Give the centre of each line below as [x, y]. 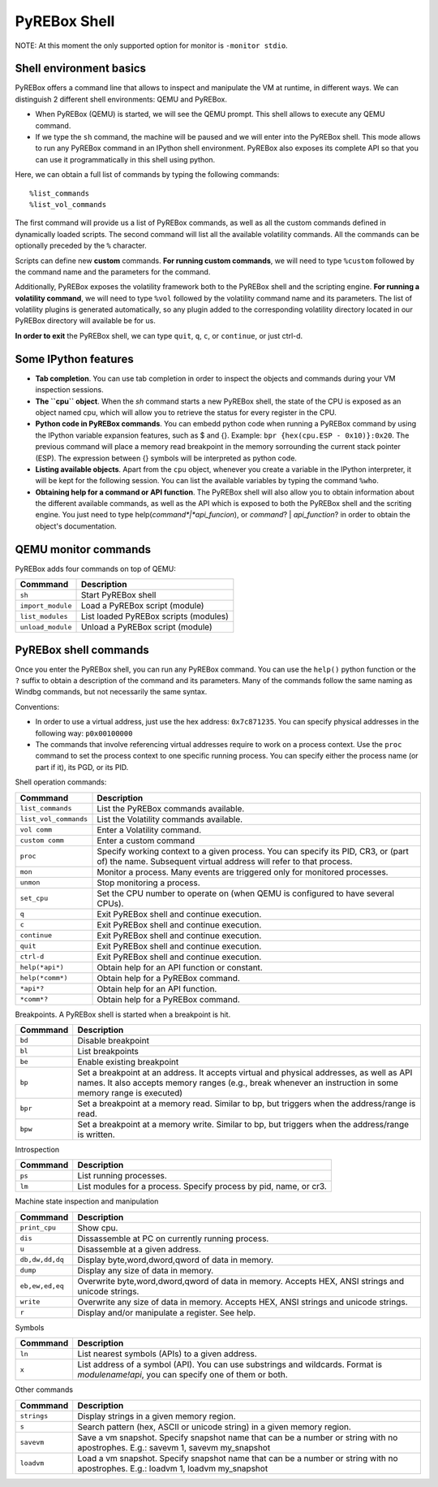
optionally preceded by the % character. [81, 246]
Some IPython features [74, 359]
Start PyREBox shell [118, 595]
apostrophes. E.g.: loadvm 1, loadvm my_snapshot [173, 1468]
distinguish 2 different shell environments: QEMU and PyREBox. [121, 99]
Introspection [37, 1149]
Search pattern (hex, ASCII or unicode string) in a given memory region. [215, 1427]
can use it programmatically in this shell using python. [125, 159]
